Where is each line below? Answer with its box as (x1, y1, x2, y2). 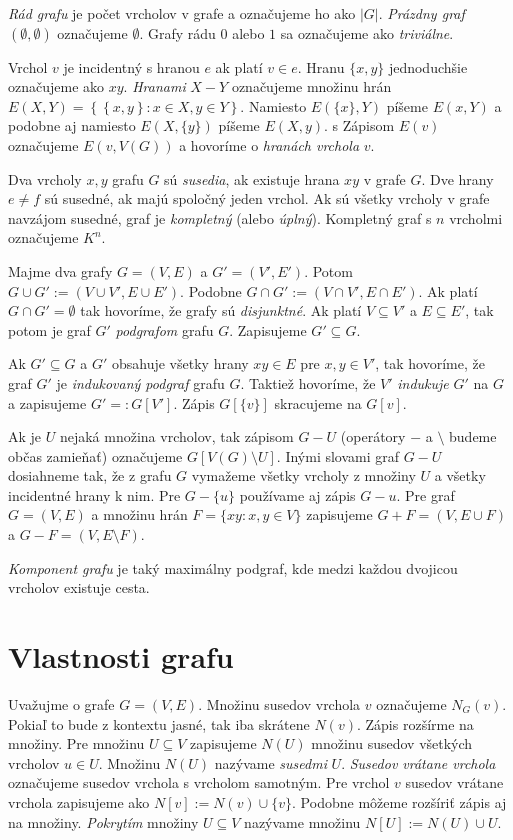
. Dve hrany (421, 168, 494, 189)
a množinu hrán (91, 504, 188, 525)
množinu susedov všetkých (311, 733, 473, 754)
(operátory (340, 426, 406, 447)
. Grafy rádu (139, 22, 216, 43)
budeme (449, 426, 497, 447)
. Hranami (123, 76, 186, 97)
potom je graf (8, 319, 91, 340)
